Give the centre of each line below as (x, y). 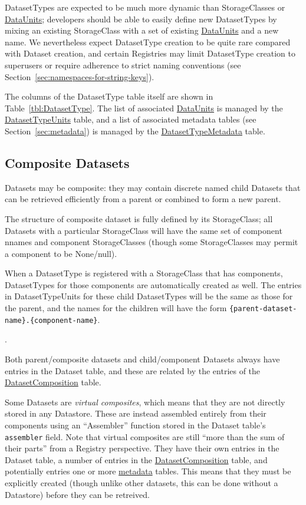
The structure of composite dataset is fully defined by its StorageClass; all (139, 218)
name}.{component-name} (51, 320)
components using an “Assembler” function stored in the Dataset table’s (135, 425)
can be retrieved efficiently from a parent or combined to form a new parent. (143, 199)
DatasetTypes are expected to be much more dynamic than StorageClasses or (145, 7)
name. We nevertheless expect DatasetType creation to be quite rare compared (148, 42)
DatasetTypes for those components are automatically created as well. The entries (153, 284)
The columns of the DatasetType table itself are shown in (109, 96)
